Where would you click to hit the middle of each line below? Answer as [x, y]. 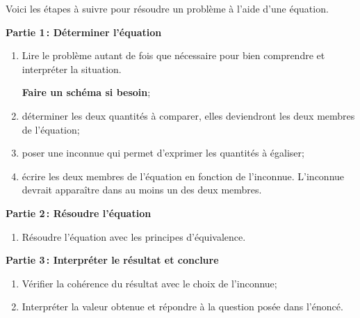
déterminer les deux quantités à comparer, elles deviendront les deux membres [188, 115]
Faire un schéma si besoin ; [86, 92]
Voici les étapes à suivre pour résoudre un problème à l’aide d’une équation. [167, 8]
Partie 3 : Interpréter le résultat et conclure [112, 260]
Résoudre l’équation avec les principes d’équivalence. [134, 236]
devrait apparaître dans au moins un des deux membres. [142, 190]
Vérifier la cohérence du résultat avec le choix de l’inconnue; [149, 283]
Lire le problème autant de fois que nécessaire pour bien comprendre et [173, 55]
